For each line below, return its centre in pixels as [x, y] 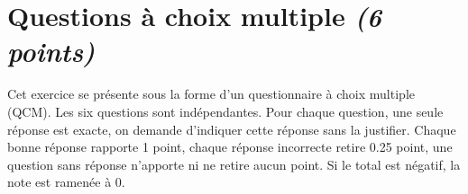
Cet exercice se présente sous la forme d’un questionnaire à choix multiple [211, 94]
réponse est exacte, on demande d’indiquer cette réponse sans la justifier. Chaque [232, 129]
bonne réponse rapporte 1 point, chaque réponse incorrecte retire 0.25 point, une [230, 147]
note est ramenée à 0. [66, 182]
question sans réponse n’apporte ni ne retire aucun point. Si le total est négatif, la [234, 164]
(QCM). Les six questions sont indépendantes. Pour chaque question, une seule [225, 111]
